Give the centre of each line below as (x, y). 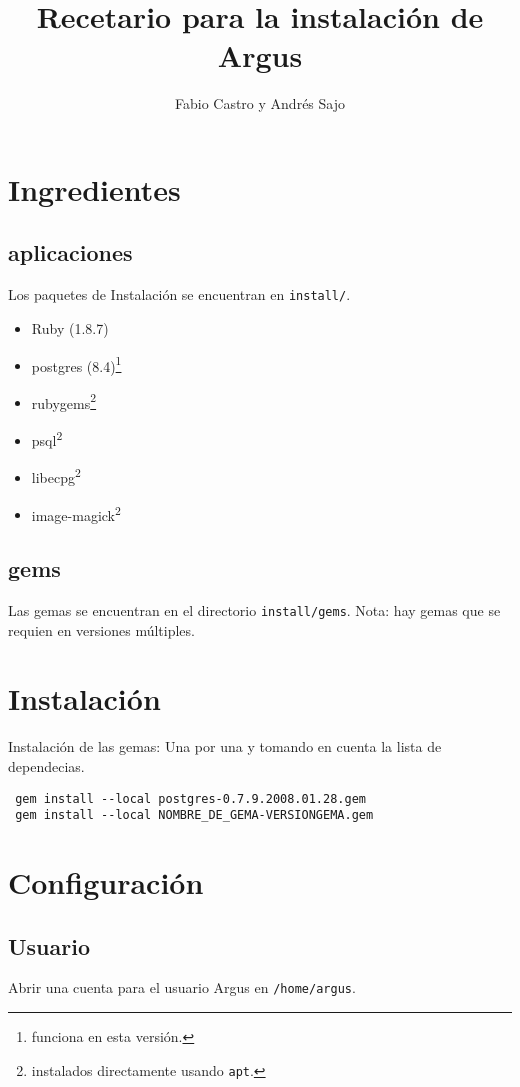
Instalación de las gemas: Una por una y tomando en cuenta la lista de (225, 746)
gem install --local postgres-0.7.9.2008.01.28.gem (190, 798)
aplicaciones (70, 252)
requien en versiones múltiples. (101, 629)
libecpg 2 (56, 475)
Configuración (106, 882)
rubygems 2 (64, 401)
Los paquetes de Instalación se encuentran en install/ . (179, 294)
